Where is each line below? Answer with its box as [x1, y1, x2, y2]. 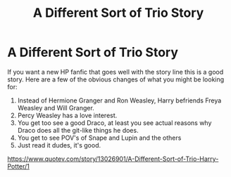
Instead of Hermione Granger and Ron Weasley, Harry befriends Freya [17, 96, 222, 105]
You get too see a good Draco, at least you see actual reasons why [17, 118, 212, 127]
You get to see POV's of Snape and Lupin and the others [17, 133, 182, 142]
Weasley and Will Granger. [17, 103, 95, 112]
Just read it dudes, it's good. [17, 140, 101, 149]
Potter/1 [7, 162, 30, 170]
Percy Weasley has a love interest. [17, 111, 118, 119]
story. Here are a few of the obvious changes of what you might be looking [7, 75, 225, 84]
